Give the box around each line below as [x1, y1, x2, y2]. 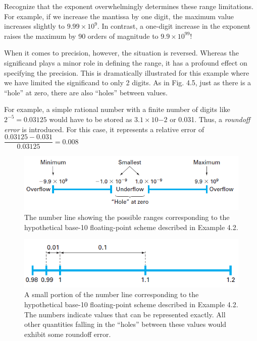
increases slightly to [4, 21, 65, 31]
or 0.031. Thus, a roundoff [170, 113, 250, 124]
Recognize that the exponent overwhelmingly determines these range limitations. [4, 1, 254, 11]
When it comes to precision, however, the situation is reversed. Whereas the [4, 47, 239, 58]
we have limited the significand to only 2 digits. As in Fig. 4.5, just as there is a [4, 77, 251, 88]
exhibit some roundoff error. [24, 328, 111, 339]
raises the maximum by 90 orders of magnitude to [4, 30, 159, 41]
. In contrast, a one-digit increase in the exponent [97, 21, 251, 31]
